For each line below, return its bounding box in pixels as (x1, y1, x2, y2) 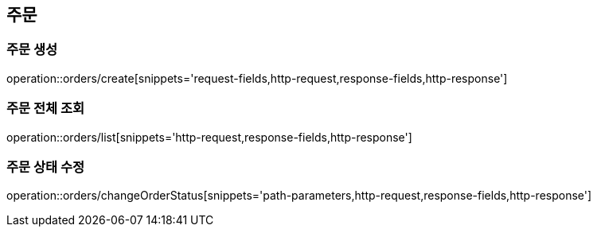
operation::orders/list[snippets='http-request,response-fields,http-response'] (6, 130, 412, 144)
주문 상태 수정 (6, 158, 85, 175)
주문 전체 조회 (6, 100, 85, 117)
